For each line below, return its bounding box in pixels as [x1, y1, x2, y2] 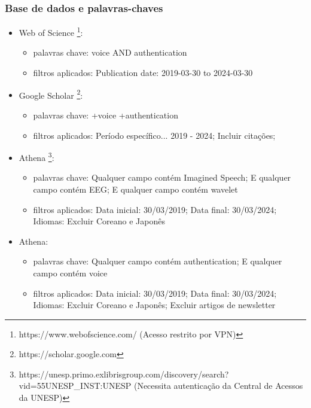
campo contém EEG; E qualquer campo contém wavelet [33, 182, 238, 195]
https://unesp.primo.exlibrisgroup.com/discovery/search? [19, 367, 229, 380]
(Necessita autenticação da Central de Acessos [133, 379, 303, 392]
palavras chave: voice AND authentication [33, 46, 187, 59]
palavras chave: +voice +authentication [33, 108, 178, 121]
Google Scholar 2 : [19, 87, 83, 101]
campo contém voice [33, 266, 108, 279]
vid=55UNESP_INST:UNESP [19, 379, 132, 392]
